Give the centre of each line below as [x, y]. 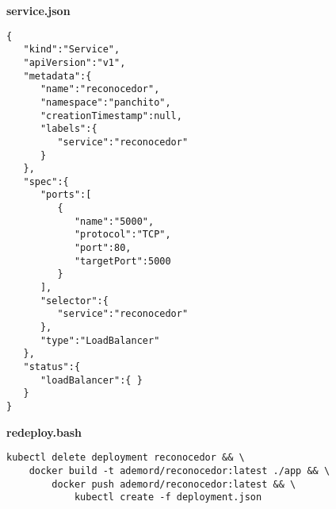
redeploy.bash [44, 432]
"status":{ [52, 367]
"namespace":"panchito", [105, 102]
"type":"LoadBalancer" [100, 340]
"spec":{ [46, 181]
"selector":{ [74, 301]
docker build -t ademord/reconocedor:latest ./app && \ [179, 470]
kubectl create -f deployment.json [168, 497]
